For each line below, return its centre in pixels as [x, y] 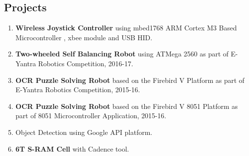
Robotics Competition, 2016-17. [86, 63]
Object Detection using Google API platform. [84, 132]
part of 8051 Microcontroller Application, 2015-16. [91, 116]
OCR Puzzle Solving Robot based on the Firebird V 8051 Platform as [126, 106]
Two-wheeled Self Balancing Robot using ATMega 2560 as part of [122, 54]
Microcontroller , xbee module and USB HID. [84, 37]
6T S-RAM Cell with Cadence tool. [72, 148]
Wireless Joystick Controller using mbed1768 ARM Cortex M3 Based [126, 28]
